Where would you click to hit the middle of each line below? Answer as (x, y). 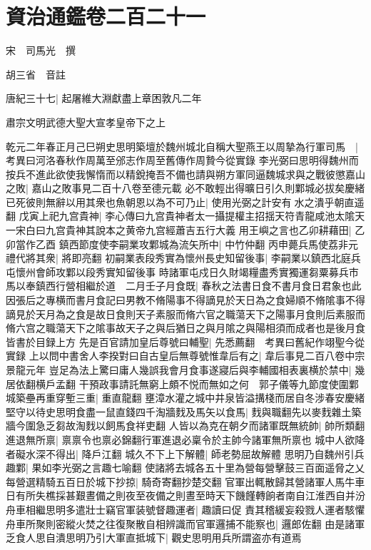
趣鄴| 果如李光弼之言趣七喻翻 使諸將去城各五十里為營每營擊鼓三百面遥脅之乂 (185, 468)
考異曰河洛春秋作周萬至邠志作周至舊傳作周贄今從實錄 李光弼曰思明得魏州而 (182, 160)
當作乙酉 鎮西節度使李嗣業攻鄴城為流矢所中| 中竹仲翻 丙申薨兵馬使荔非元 (187, 244)
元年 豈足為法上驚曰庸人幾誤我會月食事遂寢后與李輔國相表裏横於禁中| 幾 (195, 370)
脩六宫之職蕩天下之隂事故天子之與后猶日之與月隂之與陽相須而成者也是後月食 (185, 328)
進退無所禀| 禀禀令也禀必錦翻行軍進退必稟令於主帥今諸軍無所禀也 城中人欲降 (185, 439)
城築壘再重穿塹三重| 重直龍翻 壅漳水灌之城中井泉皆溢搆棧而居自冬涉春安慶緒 (185, 398)
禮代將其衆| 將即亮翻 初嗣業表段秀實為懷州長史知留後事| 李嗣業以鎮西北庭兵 (183, 258)
